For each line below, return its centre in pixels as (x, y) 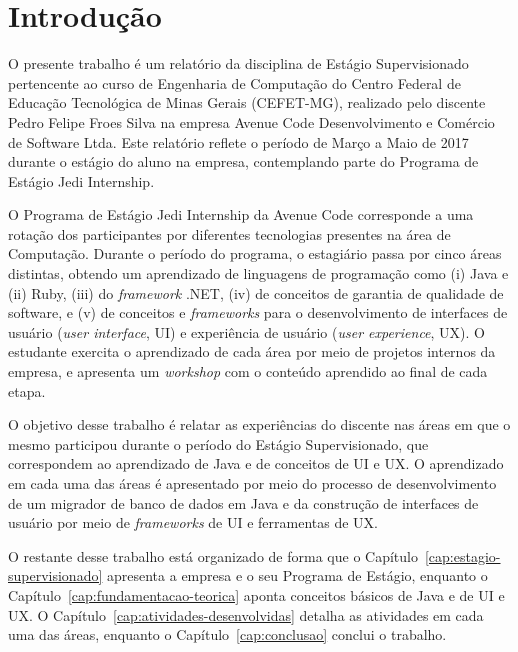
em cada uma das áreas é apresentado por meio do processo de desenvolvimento (252, 483)
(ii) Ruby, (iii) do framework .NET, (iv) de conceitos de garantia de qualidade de (256, 292)
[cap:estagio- (462, 555)
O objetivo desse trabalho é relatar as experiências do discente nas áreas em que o (259, 424)
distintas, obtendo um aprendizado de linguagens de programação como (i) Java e (258, 273)
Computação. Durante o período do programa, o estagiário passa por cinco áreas (255, 253)
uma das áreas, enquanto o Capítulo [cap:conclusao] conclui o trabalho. (227, 634)
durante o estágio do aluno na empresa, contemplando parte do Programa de (243, 161)
